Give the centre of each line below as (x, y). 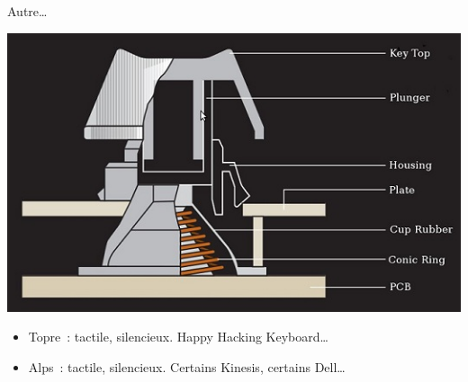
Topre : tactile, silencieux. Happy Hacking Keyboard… (178, 337)
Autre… (27, 11)
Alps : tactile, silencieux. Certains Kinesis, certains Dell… (187, 366)
